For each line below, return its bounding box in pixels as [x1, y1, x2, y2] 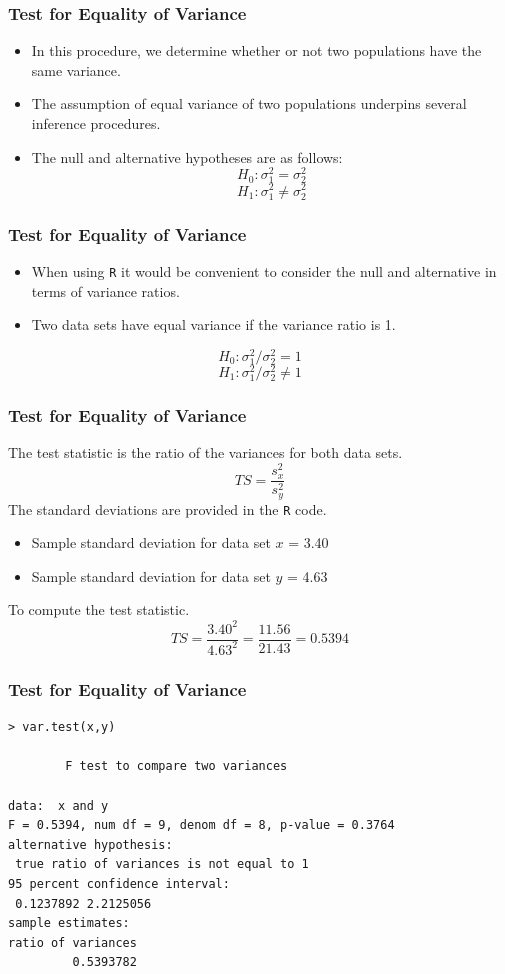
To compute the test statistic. [8, 599, 190, 620]
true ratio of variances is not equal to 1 [15, 857, 309, 872]
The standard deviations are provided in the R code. [8, 498, 327, 519]
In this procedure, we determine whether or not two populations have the [31, 40, 482, 61]
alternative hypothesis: [8, 837, 173, 852]
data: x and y [8, 798, 109, 813]
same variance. [31, 59, 121, 80]
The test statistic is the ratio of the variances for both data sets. [8, 442, 403, 463]
